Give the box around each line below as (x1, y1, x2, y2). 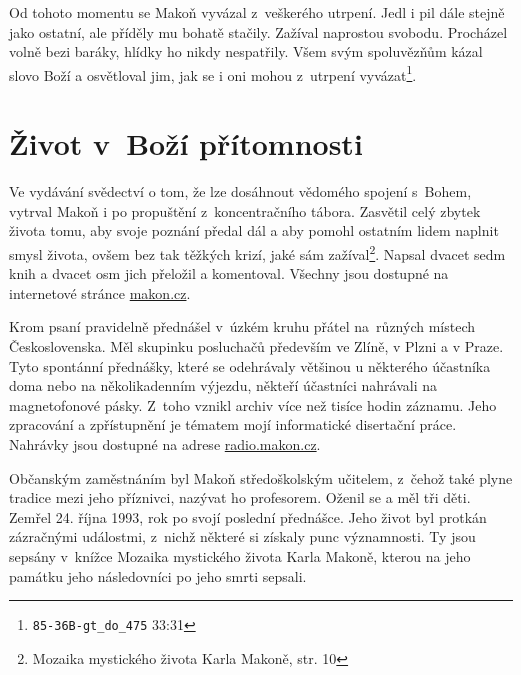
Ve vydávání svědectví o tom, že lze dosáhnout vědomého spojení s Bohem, (9, 181, 472, 202)
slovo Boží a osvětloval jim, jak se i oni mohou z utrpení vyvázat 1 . (9, 61, 417, 85)
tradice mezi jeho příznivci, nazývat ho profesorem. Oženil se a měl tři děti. (9, 487, 471, 508)
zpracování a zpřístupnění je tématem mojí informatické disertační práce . (9, 414, 457, 435)
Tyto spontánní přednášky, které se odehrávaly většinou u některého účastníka (9, 355, 491, 376)
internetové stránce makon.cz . (9, 282, 191, 303)
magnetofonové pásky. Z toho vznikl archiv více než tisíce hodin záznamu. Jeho (9, 394, 497, 415)
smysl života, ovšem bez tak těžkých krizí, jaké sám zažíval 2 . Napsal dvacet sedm (9, 240, 506, 264)
